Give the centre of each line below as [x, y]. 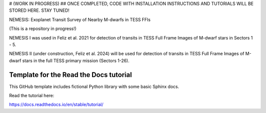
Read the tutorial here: [32, 96]
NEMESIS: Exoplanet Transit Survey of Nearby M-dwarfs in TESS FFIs [80, 19]
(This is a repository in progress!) [43, 29]
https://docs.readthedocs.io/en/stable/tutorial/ [56, 105]
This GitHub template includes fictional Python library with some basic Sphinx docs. [94, 86]
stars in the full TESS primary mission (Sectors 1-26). [76, 60]
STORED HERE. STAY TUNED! [39, 10]
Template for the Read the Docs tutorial [71, 75]
